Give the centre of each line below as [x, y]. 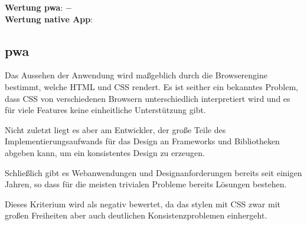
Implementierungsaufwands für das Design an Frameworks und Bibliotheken [142, 141]
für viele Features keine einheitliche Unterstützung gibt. [105, 110]
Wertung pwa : [34, 7]
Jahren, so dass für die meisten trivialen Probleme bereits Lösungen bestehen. [146, 184]
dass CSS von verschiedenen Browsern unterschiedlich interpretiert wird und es [148, 98]
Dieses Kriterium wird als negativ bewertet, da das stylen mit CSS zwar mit [143, 204]
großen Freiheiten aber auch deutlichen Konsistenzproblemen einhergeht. [136, 215]
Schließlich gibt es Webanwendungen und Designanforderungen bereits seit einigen [153, 172]
